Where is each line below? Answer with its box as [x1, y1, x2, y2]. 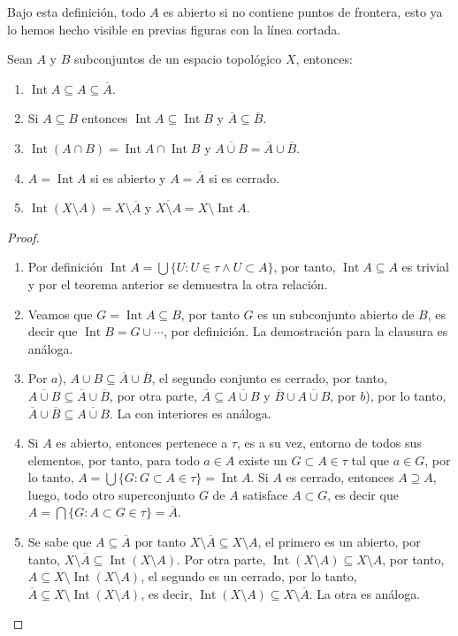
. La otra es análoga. [309, 584, 421, 602]
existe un [238, 450, 287, 469]
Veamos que [27, 304, 93, 323]
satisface [242, 485, 288, 503]
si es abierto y [90, 168, 166, 187]
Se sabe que [27, 533, 92, 551]
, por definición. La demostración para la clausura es [163, 322, 448, 341]
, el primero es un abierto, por [257, 533, 421, 551]
